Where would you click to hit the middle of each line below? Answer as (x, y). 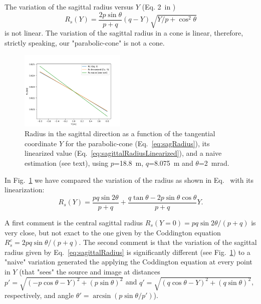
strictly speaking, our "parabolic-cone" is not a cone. (85, 43)
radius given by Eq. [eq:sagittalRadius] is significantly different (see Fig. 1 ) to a (127, 252)
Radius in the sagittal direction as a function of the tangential (120, 133)
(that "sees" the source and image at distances (90, 271)
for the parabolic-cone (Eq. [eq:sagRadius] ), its (138, 143)
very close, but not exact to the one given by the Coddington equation (113, 232)
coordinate (41, 143)
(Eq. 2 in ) (159, 7)
